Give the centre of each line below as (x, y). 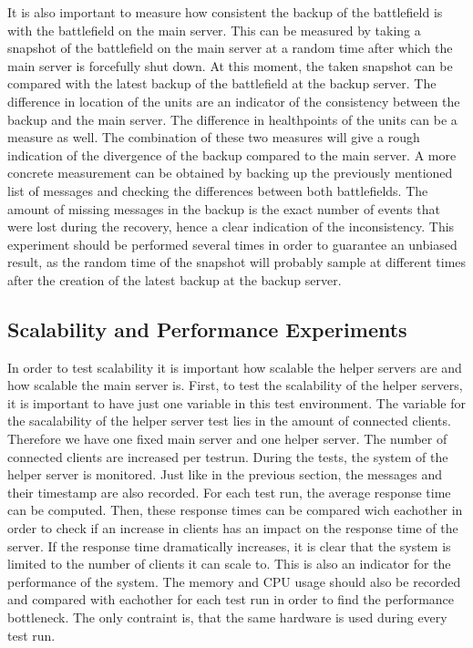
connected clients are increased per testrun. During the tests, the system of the (228, 456)
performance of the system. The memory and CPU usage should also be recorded (234, 581)
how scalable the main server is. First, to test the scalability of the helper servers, (235, 385)
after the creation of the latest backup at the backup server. (175, 279)
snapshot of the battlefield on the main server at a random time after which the (230, 48)
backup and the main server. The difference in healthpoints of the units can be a (232, 119)
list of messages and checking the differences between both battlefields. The (218, 190)
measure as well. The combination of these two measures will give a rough (214, 137)
